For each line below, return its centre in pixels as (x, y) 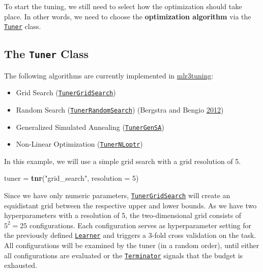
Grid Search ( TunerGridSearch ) (66, 92)
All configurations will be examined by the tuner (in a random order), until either (132, 245)
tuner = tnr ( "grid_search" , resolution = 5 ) (71, 178)
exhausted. (21, 265)
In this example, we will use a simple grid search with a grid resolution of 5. (123, 161)
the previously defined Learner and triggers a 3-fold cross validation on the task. (130, 235)
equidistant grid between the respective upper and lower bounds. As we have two (130, 205)
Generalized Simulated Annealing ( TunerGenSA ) (90, 127)
